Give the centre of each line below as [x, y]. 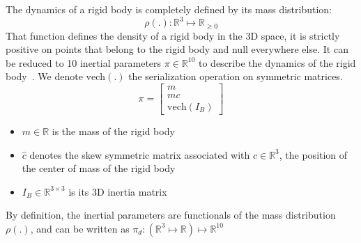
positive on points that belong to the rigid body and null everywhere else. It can [177, 49]
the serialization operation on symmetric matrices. [236, 76]
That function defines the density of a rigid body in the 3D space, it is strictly [173, 35]
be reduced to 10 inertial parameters [84, 62]
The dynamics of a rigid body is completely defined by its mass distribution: [169, 9]
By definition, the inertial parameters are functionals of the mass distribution [171, 215]
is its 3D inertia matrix [118, 191]
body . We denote [44, 76]
